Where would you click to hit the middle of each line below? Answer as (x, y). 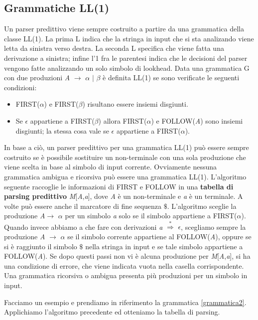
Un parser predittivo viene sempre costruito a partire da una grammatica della (124, 29)
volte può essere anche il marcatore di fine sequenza (83, 206)
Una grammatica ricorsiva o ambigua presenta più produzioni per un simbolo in (126, 275)
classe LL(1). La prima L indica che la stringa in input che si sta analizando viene (129, 38)
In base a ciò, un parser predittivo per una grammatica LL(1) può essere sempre (127, 147)
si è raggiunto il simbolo (41, 246)
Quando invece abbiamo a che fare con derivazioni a (83, 227)
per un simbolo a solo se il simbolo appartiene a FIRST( (151, 216)
